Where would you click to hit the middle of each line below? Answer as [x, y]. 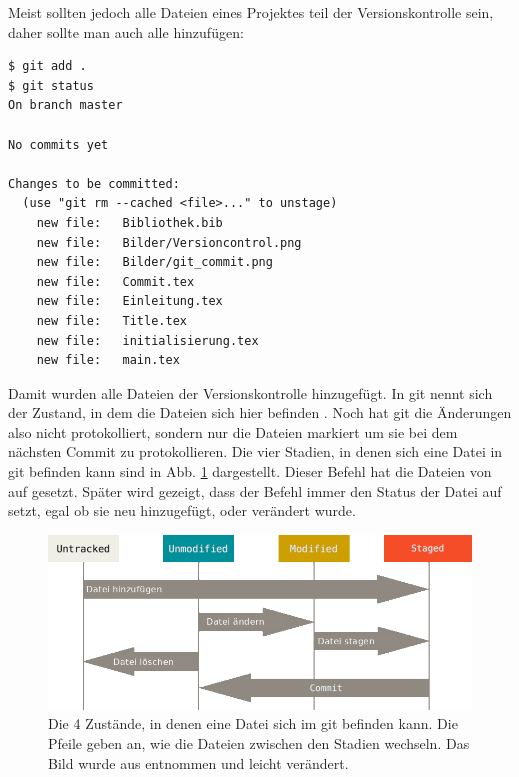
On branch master [65, 105]
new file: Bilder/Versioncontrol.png [169, 242]
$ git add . [47, 66]
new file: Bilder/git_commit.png [154, 262]
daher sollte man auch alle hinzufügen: [126, 31]
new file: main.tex [108, 360]
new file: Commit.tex [115, 281]
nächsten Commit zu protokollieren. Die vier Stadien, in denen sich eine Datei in [255, 451]
